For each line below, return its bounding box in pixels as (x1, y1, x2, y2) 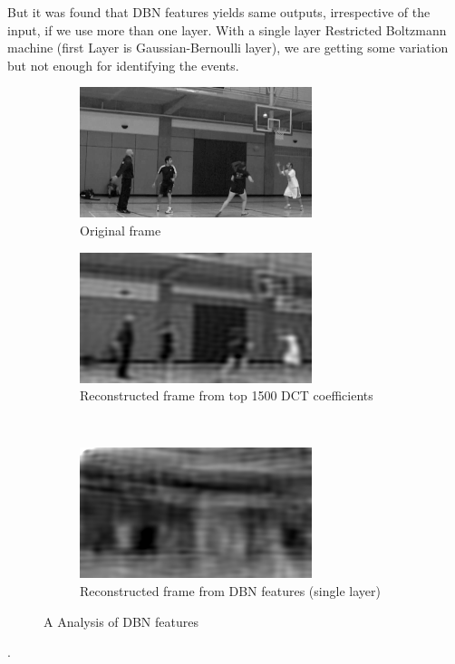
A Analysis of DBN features (44, 611, 198, 630)
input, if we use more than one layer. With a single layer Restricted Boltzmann (7, 20, 447, 39)
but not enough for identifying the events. (7, 55, 239, 74)
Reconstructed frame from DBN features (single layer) (80, 581, 381, 600)
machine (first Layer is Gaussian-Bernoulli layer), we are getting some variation (7, 38, 449, 57)
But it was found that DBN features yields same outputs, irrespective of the (7, 3, 431, 21)
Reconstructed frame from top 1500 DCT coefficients (80, 386, 373, 405)
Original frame (80, 220, 161, 239)
